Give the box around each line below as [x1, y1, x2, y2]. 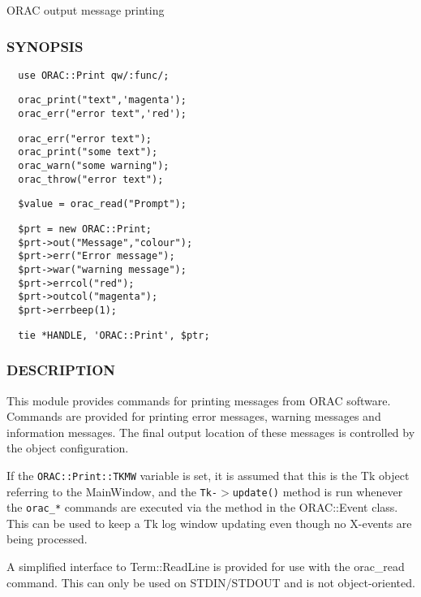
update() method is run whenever [232, 482, 403, 500]
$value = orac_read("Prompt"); [18, 198, 187, 210]
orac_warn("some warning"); [18, 160, 170, 172]
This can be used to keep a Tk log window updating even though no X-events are [6, 514, 412, 531]
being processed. [6, 530, 88, 547]
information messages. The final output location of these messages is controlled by [6, 423, 415, 440]
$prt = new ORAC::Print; [18, 223, 152, 236]
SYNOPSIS [6, 36, 84, 56]
